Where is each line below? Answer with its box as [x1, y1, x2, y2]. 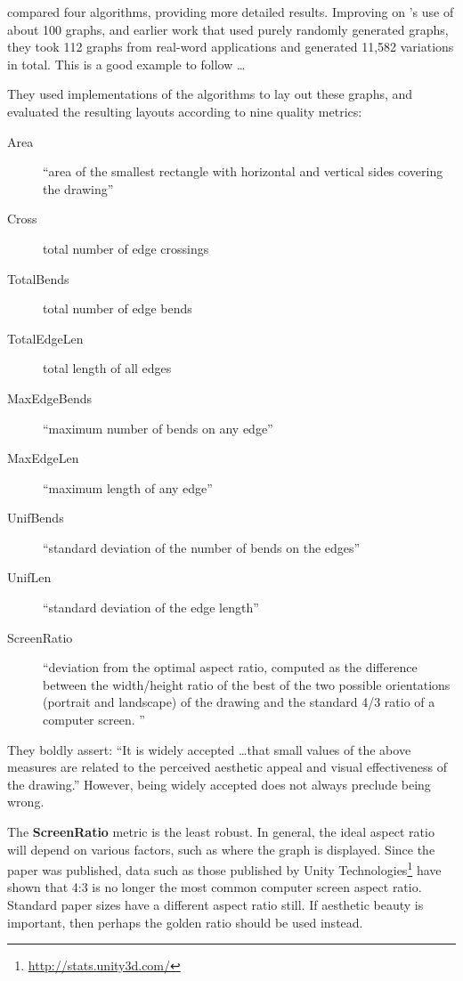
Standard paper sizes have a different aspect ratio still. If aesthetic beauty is [7, 896, 424, 914]
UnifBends [7, 508, 64, 527]
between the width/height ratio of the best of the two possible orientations [43, 675, 451, 693]
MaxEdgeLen [7, 449, 79, 467]
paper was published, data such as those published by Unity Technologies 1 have [7, 858, 442, 879]
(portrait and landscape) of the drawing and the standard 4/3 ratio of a [43, 693, 435, 711]
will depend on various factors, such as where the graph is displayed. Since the [7, 839, 435, 858]
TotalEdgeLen [7, 328, 84, 347]
